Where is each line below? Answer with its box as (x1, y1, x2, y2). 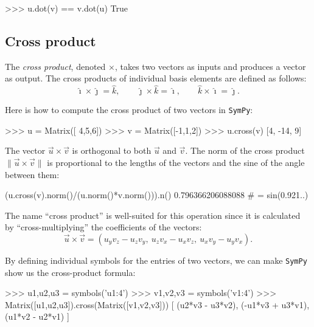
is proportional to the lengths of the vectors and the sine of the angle (47, 156, 305, 169)
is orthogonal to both (72, 144, 152, 157)
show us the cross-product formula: (5, 266, 136, 278)
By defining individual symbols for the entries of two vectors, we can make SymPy (5, 254, 307, 267)
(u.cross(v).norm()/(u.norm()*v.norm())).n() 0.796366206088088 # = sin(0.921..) (5, 188, 309, 201)
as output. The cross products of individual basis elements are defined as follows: (5, 72, 307, 84)
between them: (5, 168, 60, 181)
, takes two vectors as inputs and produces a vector (114, 60, 306, 72)
